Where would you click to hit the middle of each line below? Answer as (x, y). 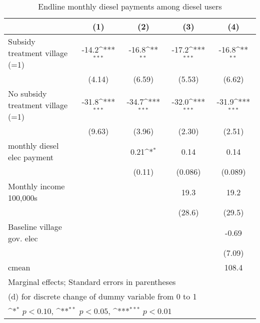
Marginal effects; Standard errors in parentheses (92, 282)
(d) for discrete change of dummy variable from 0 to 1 (102, 296)
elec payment (31, 157)
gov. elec (23, 238)
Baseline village (35, 227)
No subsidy (27, 93)
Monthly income (36, 186)
